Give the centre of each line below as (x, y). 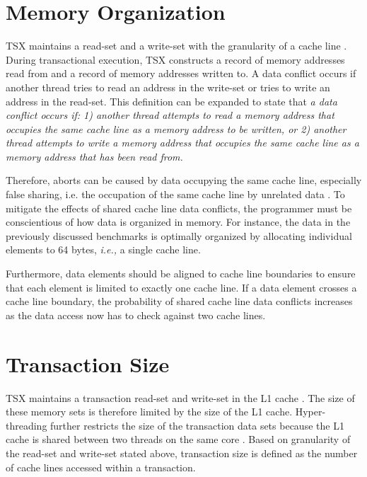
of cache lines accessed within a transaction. (101, 467)
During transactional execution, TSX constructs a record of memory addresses (175, 59)
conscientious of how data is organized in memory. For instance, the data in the (178, 222)
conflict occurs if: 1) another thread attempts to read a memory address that (170, 115)
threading (27, 425)
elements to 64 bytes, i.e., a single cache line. (103, 249)
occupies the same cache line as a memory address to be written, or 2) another (176, 128)
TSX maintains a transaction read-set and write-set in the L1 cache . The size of (180, 397)
